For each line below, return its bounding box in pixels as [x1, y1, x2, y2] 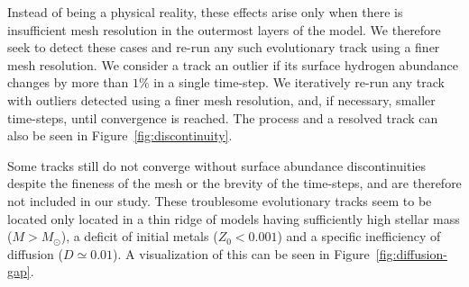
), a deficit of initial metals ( [60, 227, 218, 246]
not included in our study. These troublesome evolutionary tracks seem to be [7, 191, 432, 210]
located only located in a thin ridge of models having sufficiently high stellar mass [7, 209, 460, 228]
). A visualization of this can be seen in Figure [113, 244, 370, 263]
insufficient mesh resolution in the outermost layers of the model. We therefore [7, 20, 441, 39]
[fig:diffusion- [375, 244, 447, 263]
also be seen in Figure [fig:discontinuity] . [7, 126, 233, 145]
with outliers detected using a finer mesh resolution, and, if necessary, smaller [7, 90, 436, 109]
